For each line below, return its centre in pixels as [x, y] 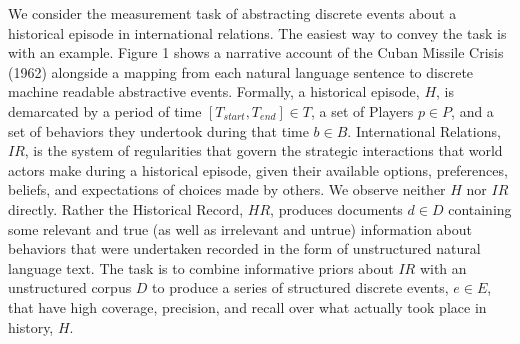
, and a [472, 110]
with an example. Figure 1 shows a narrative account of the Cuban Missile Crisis [256, 52]
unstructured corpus [70, 287]
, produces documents [336, 208]
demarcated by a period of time [105, 110]
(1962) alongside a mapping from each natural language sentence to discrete [241, 71]
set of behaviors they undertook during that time [158, 130]
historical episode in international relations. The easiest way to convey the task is [257, 32]
